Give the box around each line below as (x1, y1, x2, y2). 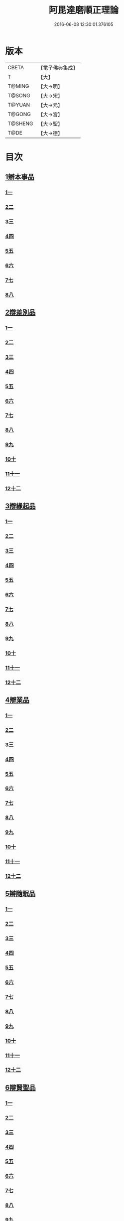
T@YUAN (7, 101, 30, 108)
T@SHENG (7, 120, 33, 127)
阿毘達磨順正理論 (48, 4, 119, 16)
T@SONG (7, 92, 31, 99)
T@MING (7, 83, 29, 90)
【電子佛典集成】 (38, 64, 78, 71)
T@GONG (7, 111, 31, 118)
